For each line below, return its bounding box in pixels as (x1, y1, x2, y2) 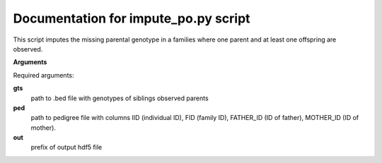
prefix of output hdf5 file (30, 143, 103, 152)
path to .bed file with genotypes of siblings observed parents (30, 94, 209, 102)
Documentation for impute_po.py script (13, 11, 250, 26)
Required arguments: (13, 71, 74, 79)
